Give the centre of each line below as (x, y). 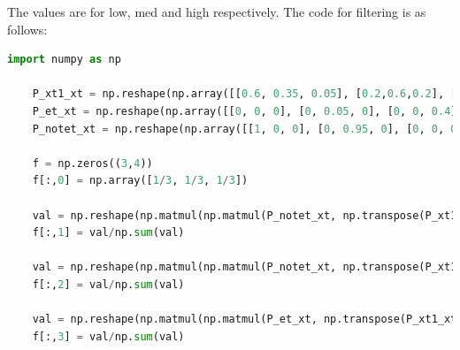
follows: (27, 29)
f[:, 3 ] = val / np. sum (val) (108, 336)
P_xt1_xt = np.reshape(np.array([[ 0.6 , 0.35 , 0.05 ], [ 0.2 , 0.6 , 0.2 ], (238, 94)
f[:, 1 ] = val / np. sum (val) (108, 233)
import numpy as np (64, 60)
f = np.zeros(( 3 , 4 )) (92, 163)
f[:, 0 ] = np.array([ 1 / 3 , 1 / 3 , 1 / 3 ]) (140, 181)
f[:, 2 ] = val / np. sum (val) (108, 284)
